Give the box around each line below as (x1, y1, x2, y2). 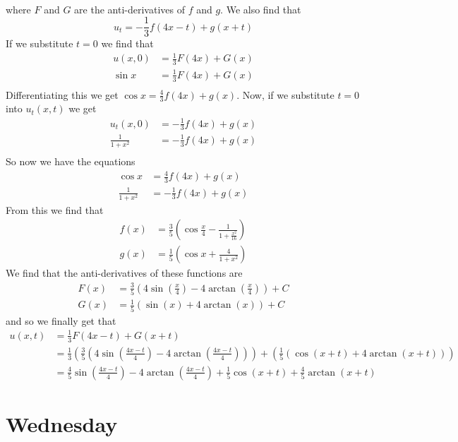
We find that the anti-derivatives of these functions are (6, 265, 243, 280)
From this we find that (6, 202, 104, 217)
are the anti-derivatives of (74, 1, 185, 16)
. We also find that (220, 1, 301, 16)
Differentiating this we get (6, 87, 119, 102)
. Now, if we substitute (236, 87, 335, 102)
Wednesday (6, 409, 118, 438)
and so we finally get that (6, 313, 116, 328)
